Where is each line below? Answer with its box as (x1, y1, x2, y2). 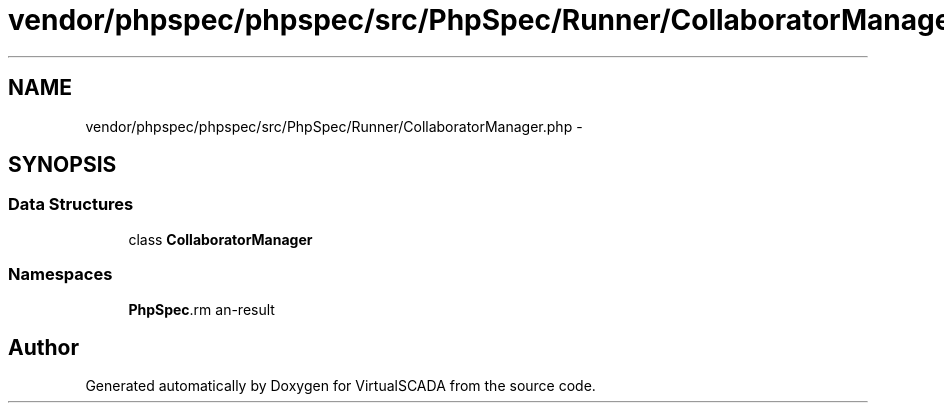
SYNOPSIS (8, 152, 117, 178)
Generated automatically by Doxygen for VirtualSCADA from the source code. (85, 377, 596, 395)
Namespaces (8, 264, 113, 285)
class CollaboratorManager (128, 230, 313, 248)
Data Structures (8, 194, 134, 215)
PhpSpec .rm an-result (128, 300, 275, 318)
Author (8, 334, 79, 360)
